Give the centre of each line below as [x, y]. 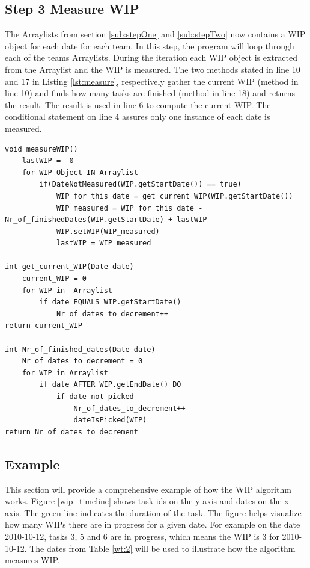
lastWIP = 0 [48, 161]
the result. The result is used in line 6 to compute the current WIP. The [138, 104]
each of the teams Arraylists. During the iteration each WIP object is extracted [151, 57]
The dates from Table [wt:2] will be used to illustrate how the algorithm [163, 548]
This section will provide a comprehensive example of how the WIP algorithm [148, 489]
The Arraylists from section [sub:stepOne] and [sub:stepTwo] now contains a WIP [155, 34]
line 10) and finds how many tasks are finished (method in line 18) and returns [150, 93]
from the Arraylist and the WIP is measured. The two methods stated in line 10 [153, 69]
